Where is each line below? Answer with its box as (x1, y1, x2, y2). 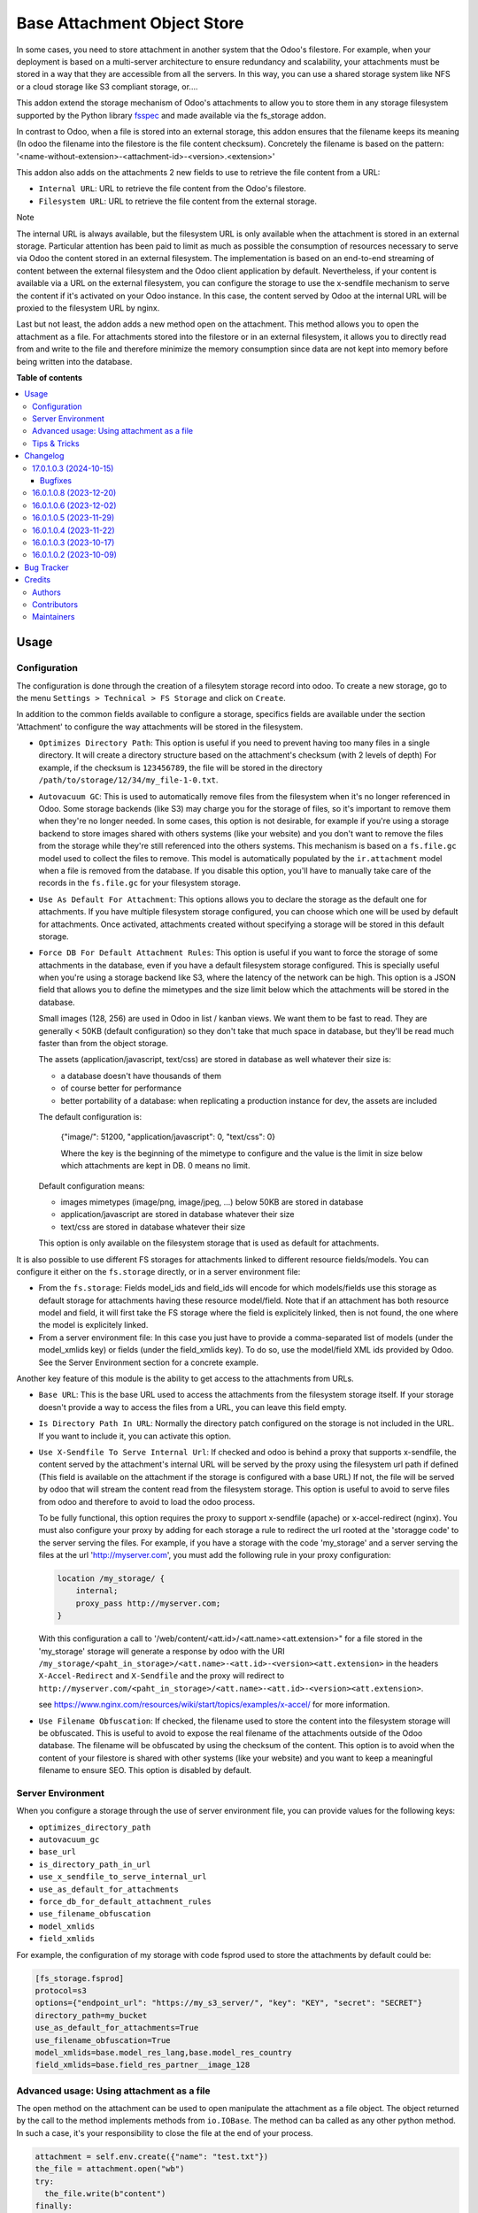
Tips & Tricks (32, 438, 80, 449)
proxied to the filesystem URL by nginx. (16, 302, 160, 313)
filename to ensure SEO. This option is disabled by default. (38, 1765, 252, 1776)
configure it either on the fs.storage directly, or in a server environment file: (16, 1266, 301, 1276)
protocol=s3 (35, 1986, 88, 1995)
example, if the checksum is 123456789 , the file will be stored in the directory (38, 762, 323, 773)
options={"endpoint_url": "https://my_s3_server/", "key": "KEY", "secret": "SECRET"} (35, 1998, 423, 2009)
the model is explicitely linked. (38, 1320, 149, 1330)
